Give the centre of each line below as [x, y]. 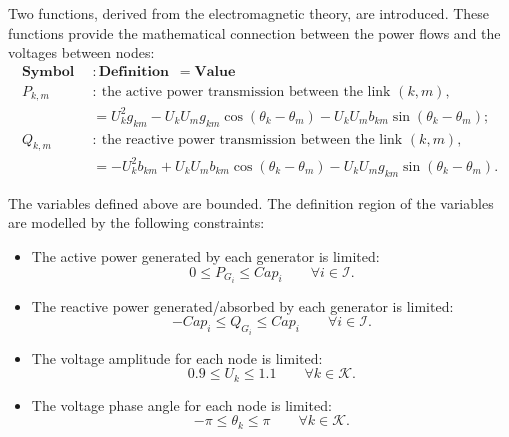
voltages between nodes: [81, 52]
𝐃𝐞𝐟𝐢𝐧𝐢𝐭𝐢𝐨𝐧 [133, 71]
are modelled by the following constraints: [136, 222]
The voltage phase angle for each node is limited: [181, 404]
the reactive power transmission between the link [252, 139]
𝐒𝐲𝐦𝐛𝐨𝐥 [48, 71]
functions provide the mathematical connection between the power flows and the [254, 32]
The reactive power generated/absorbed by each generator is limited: [242, 305]
